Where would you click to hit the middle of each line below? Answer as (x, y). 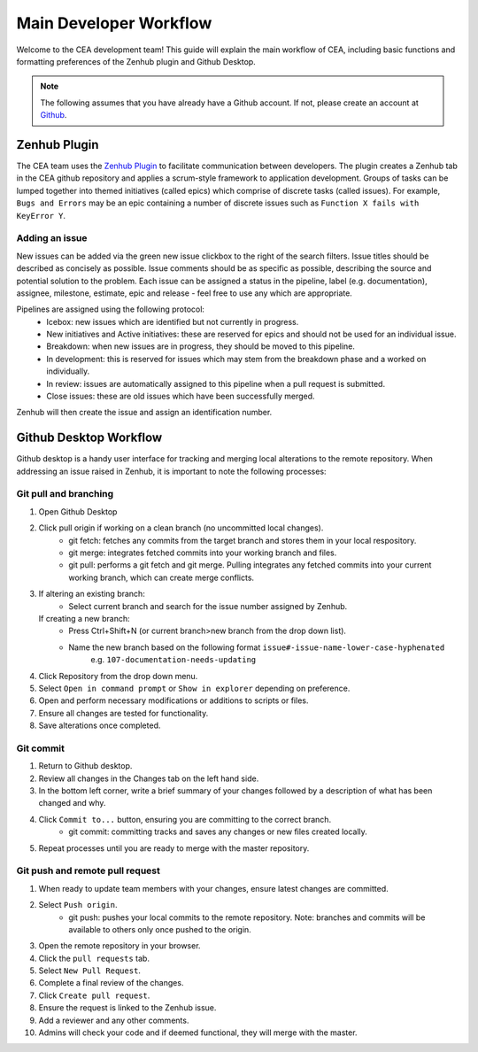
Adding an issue (52, 238)
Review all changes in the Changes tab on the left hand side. (149, 778)
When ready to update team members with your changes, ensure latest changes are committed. (213, 888)
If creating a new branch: (84, 618)
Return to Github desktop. (85, 766)
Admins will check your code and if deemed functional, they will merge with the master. (198, 1033)
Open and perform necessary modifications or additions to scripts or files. (173, 700)
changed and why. (72, 803)
